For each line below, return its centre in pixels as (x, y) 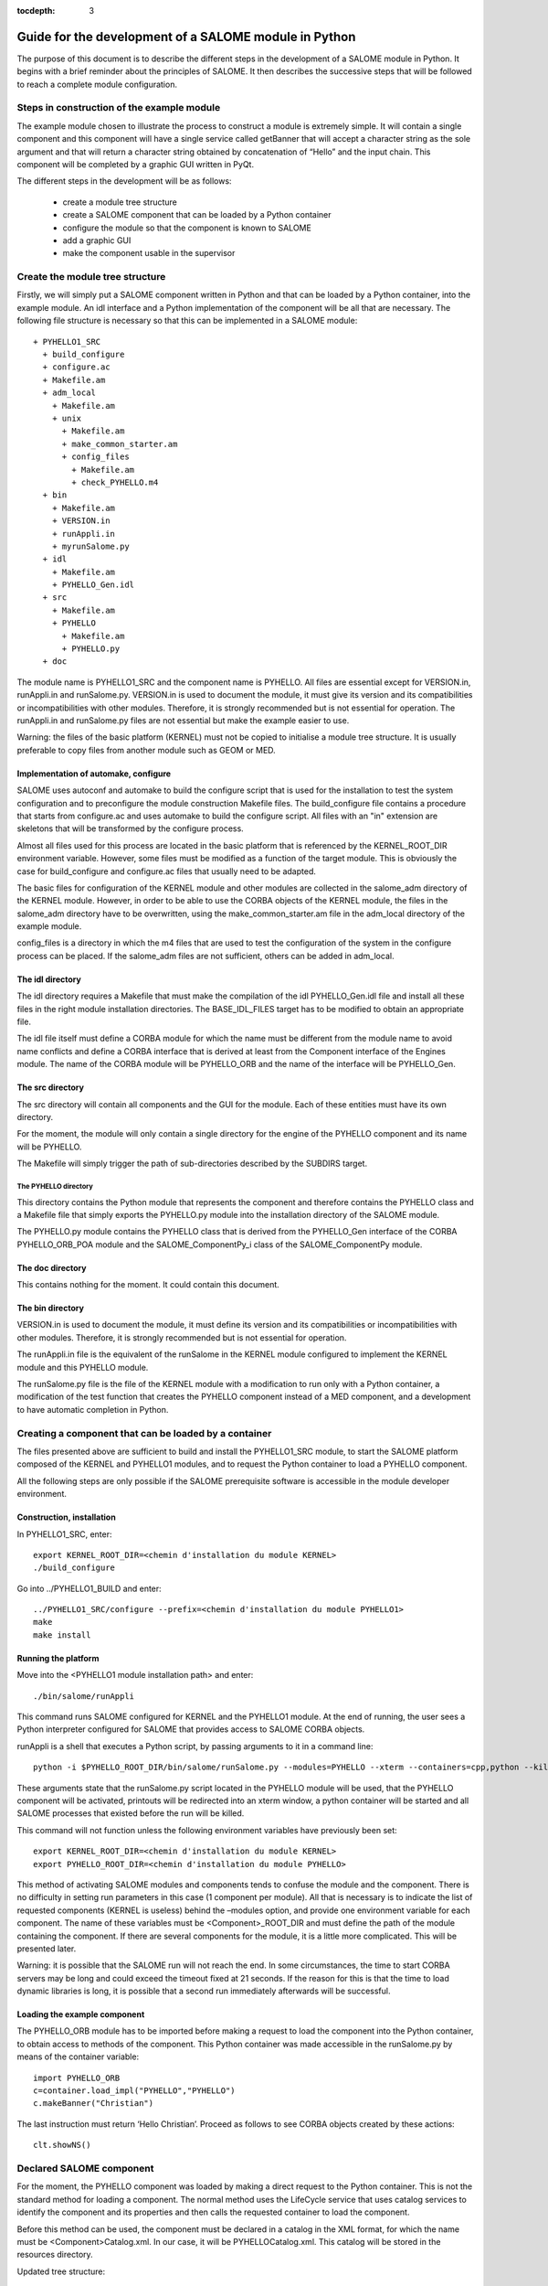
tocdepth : (36, 11)
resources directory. (55, 2255)
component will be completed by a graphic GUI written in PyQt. (136, 164)
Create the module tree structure (91, 277)
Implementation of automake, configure (94, 774)
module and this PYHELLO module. (83, 1367)
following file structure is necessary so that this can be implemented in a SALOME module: (187, 321)
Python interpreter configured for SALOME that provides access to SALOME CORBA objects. (191, 1729)
